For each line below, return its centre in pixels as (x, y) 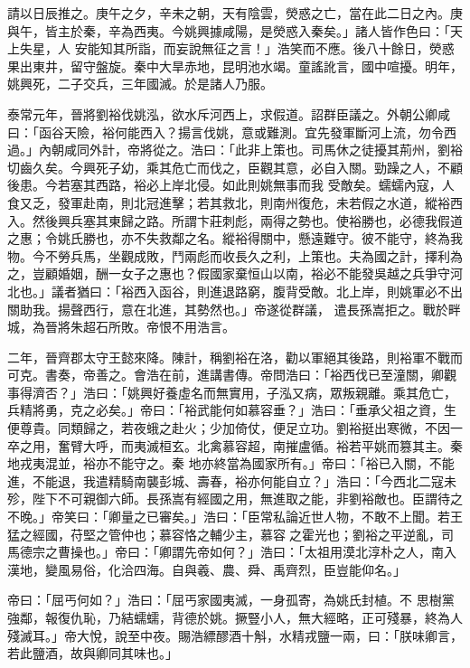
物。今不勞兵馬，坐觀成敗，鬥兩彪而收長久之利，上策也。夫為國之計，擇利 (229, 255)
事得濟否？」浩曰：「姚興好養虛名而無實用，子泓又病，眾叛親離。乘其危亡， (232, 392)
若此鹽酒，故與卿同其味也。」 (93, 653)
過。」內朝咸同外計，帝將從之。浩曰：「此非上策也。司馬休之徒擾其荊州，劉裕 (235, 150)
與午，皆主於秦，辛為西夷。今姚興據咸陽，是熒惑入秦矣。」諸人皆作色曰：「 (229, 30)
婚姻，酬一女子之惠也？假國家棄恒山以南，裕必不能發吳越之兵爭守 (254, 273)
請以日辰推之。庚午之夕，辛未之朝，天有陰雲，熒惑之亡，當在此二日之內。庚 (235, 13)
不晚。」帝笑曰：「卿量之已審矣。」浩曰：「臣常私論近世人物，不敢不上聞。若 (229, 517)
